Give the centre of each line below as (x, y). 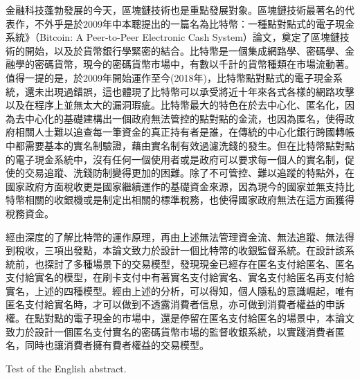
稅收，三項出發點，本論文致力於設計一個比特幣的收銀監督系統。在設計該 (180, 250)
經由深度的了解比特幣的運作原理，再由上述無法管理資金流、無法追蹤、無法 (175, 236)
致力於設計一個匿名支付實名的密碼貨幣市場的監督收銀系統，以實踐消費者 (170, 331)
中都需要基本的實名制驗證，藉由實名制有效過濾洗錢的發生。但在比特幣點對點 (180, 145)
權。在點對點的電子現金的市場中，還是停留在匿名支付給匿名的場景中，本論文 (180, 318)
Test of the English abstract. (66, 368)
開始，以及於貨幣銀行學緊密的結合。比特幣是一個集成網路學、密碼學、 (184, 50)
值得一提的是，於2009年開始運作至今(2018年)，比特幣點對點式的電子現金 (169, 77)
